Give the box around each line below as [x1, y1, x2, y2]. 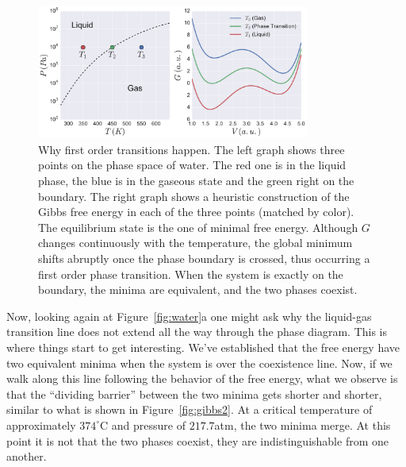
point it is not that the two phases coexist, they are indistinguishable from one [6, 432, 389, 449]
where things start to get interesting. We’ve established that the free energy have [6, 339, 400, 355]
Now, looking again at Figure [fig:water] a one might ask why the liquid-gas [6, 307, 372, 324]
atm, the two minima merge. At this [214, 416, 391, 433]
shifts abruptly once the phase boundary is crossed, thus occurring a [38, 250, 370, 267]
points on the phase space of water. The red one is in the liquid [38, 156, 347, 173]
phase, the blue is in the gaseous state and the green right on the [38, 172, 354, 189]
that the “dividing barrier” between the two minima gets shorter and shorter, [6, 385, 382, 402]
